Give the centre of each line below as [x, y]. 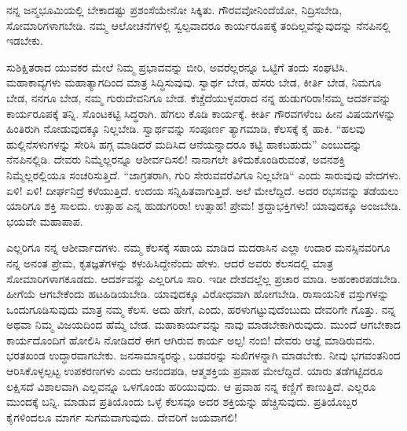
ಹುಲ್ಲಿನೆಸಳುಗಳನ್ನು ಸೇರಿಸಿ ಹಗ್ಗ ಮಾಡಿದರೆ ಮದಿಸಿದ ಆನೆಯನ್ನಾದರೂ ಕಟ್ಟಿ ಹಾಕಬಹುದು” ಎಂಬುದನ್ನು [184, 144]
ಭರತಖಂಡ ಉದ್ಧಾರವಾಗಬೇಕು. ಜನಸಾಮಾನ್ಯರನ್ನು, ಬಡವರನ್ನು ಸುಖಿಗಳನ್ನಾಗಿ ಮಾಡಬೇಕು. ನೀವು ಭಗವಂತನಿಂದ [203, 355]
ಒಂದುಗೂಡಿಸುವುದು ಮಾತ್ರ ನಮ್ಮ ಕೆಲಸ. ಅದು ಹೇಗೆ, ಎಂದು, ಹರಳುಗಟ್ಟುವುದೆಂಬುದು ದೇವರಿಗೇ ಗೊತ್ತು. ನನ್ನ [201, 309]
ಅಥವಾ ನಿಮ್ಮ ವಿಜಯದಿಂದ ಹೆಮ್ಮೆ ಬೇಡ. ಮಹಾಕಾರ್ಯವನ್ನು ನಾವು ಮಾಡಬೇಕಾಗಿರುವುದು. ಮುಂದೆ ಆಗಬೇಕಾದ [203, 324]
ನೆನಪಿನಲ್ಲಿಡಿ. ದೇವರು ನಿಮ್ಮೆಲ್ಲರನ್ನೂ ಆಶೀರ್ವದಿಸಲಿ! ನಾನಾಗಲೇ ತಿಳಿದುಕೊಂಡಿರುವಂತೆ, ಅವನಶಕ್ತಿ [176, 159]
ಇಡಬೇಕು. [25, 41]
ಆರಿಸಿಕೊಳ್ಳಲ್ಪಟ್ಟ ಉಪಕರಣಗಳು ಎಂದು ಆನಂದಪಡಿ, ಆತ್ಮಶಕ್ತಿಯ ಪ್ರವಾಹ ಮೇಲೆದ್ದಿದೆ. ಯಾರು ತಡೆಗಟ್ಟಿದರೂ [195, 371]
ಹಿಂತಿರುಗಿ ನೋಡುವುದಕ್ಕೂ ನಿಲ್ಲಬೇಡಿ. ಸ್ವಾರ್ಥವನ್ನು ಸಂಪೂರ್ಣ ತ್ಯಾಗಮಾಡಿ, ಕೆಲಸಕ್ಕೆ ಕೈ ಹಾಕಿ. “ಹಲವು [186, 129]
